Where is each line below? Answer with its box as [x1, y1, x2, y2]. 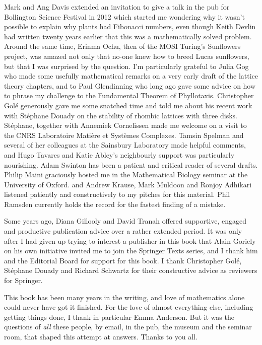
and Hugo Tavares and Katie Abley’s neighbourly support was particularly [4, 149, 235, 160]
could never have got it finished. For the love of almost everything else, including [4, 302, 253, 312]
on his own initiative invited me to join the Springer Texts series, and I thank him [4, 245, 258, 256]
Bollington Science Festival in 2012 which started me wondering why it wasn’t [4, 11, 245, 22]
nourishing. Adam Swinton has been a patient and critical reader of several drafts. [4, 159, 258, 170]
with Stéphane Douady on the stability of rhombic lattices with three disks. [4, 110, 237, 120]
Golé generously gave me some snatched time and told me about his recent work [4, 100, 252, 110]
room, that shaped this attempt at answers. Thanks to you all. [4, 331, 198, 341]
